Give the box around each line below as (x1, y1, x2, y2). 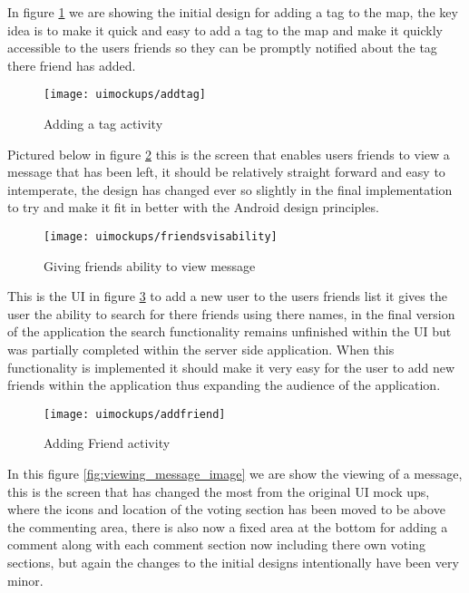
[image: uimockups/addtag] (44, 88, 206, 102)
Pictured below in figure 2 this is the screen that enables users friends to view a (7, 144, 450, 163)
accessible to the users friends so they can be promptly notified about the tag (7, 38, 437, 57)
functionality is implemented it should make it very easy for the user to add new (7, 357, 455, 376)
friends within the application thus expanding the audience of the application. (7, 375, 441, 394)
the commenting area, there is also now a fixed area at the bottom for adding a (7, 517, 448, 536)
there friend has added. (7, 55, 136, 74)
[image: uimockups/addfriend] (44, 407, 226, 421)
